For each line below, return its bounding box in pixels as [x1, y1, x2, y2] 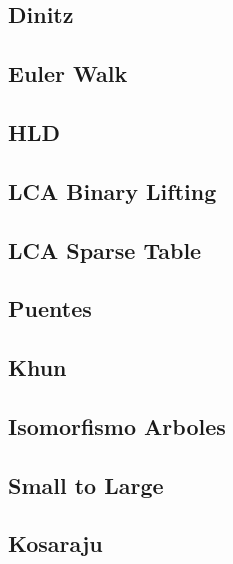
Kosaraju [8, 528, 103, 559]
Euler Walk [8, 58, 128, 89]
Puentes [8, 293, 92, 324]
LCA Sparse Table [8, 234, 202, 265]
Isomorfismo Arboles [8, 410, 226, 441]
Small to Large [8, 469, 164, 500]
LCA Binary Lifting [8, 175, 217, 206]
